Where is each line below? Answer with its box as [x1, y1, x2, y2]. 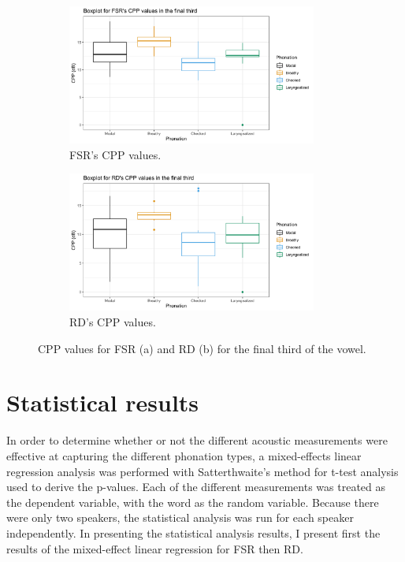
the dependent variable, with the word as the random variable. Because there [6, 493, 379, 510]
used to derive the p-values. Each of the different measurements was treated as [6, 478, 386, 495]
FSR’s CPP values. [69, 146, 162, 162]
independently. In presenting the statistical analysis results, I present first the [6, 524, 381, 541]
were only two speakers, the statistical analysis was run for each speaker [6, 509, 354, 526]
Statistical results [6, 386, 199, 419]
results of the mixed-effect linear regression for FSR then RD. [6, 540, 303, 556]
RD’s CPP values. [69, 314, 156, 330]
